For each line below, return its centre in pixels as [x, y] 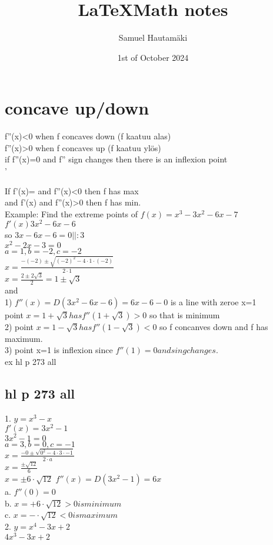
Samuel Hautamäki [153, 37]
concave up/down [77, 108]
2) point [19, 326]
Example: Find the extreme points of [71, 213]
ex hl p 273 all [31, 361]
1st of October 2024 [153, 57]
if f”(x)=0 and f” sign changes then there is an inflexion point [116, 159]
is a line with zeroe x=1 [213, 301]
